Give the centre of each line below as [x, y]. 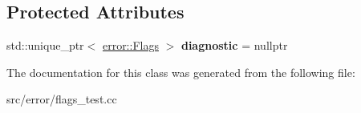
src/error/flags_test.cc [62, 99]
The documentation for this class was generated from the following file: [181, 72]
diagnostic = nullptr [234, 45]
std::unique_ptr [45, 45]
